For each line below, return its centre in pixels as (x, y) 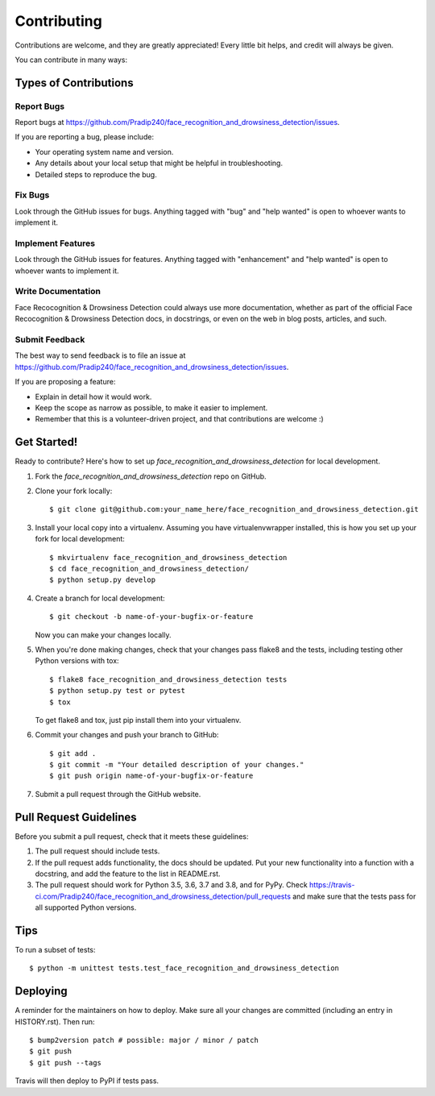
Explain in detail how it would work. (93, 396)
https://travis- (332, 885)
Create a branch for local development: (100, 598)
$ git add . (73, 753)
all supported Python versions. (86, 907)
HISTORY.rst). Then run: (55, 1021)
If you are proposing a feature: (65, 382)
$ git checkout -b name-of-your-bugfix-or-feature (151, 617)
